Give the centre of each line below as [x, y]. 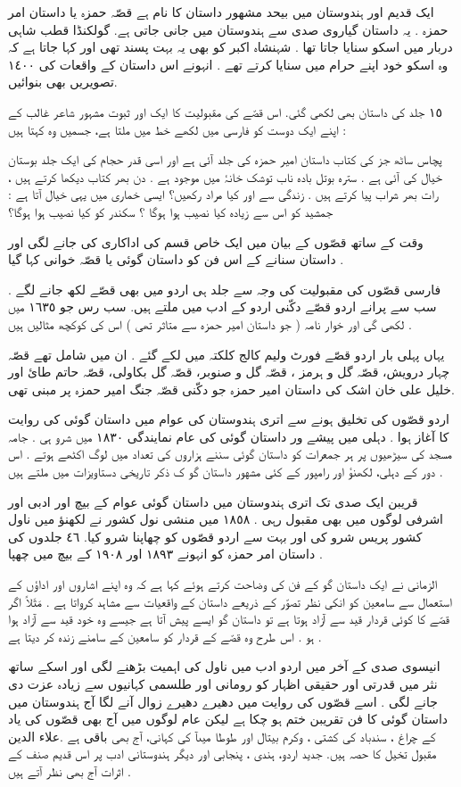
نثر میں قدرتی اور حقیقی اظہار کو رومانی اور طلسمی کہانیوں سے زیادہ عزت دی [223, 683]
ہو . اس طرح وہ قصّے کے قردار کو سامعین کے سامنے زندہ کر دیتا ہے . [165, 636]
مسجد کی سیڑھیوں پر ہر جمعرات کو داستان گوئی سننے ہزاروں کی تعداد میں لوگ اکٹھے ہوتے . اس [230, 454]
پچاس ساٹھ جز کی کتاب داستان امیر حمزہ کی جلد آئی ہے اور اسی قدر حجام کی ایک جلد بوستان [225, 159]
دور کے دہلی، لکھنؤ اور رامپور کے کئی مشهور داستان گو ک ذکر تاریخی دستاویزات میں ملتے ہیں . [226, 472]
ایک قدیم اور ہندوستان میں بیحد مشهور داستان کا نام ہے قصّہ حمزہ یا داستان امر [221, 12]
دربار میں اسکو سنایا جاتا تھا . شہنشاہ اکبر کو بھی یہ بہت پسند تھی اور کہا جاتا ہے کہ [230, 47]
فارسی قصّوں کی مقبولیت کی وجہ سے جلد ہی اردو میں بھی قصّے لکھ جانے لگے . [225, 289]
